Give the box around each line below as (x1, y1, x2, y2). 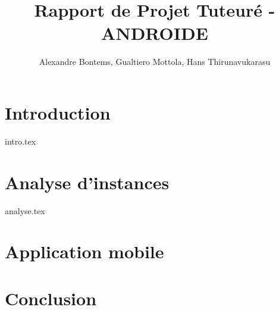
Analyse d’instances (5, 170, 170, 194)
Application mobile (5, 239, 164, 264)
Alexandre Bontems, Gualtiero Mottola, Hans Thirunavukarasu (39, 55, 271, 68)
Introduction (5, 100, 111, 124)
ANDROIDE (101, 21, 208, 45)
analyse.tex (5, 204, 45, 217)
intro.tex (5, 134, 36, 147)
